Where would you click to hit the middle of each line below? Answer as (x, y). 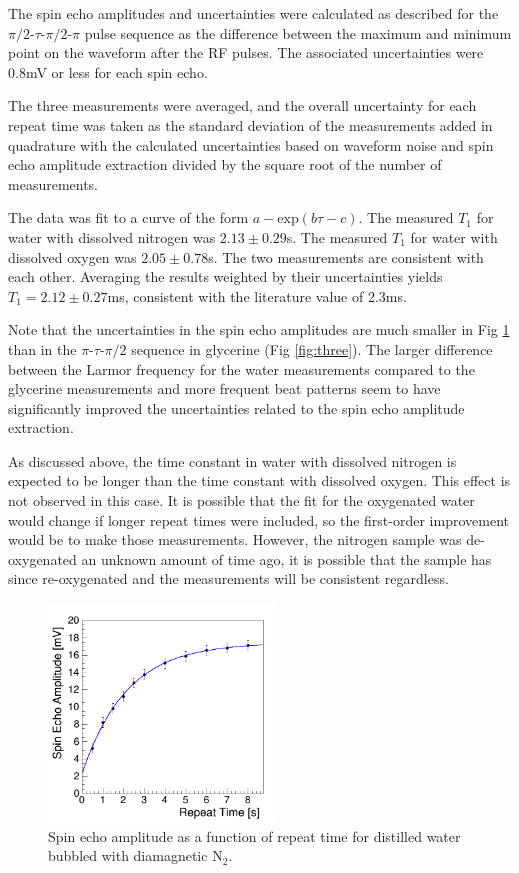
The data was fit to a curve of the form (128, 217)
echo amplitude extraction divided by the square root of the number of (225, 164)
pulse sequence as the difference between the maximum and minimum (298, 32)
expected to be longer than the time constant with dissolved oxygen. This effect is (259, 480)
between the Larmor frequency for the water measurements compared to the (241, 368)
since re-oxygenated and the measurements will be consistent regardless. (228, 578)
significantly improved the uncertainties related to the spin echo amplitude (236, 407)
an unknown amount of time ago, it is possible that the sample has (286, 558)
